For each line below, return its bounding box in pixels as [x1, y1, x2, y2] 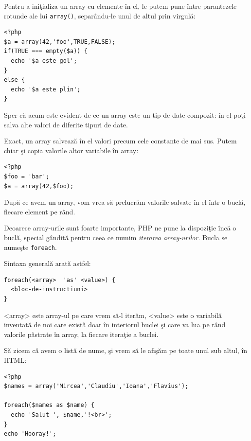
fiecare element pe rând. [4, 206, 75, 216]
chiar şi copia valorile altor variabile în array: [4, 145, 139, 155]
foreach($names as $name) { [4, 402, 95, 409]
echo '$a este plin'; [11, 86, 81, 93]
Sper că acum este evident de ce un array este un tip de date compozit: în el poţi [4, 110, 246, 120]
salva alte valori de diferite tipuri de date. [4, 119, 128, 129]
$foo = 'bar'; [4, 173, 50, 180]
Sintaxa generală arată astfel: [4, 258, 91, 268]
